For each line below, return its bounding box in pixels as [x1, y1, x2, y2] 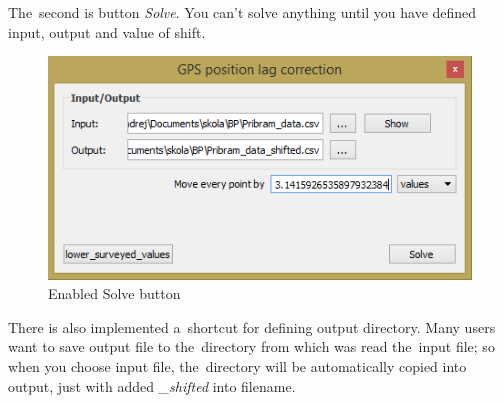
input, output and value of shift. [8, 21, 206, 42]
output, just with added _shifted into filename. [8, 375, 296, 396]
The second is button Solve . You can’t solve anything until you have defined [8, 2, 477, 22]
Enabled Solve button [48, 283, 181, 304]
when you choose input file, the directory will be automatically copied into [8, 355, 467, 376]
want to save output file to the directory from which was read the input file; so [8, 336, 495, 357]
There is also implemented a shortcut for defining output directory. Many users [8, 316, 496, 337]
